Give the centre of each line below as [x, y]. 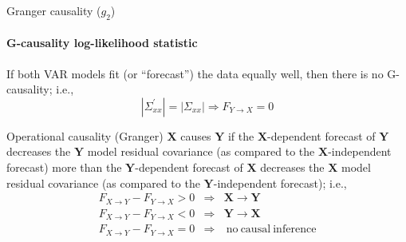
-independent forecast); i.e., [280, 182]
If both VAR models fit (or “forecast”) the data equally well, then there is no [195, 73]
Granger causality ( [54, 10]
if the [241, 135]
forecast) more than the [64, 167]
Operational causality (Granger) [85, 135]
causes [196, 135]
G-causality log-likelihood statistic [102, 43]
